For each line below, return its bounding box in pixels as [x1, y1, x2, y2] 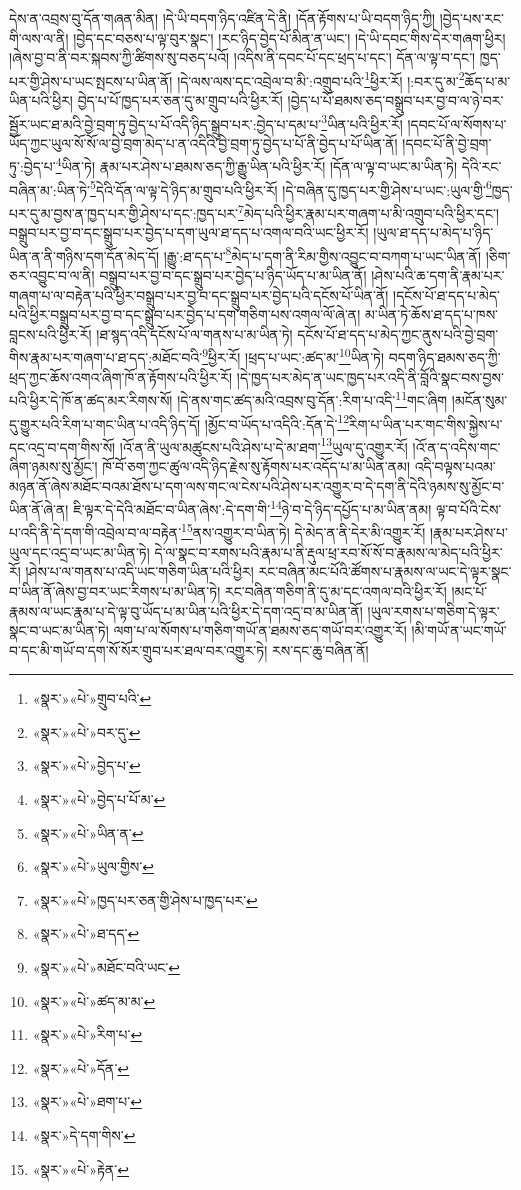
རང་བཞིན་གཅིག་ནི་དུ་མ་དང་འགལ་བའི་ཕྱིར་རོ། [224, 580, 447, 601]
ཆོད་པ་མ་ [464, 70, 511, 91]
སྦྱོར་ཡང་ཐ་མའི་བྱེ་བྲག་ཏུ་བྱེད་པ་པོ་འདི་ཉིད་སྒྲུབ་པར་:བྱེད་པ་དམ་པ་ [9, 113, 322, 134]
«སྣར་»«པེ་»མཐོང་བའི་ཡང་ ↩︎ [32, 957, 180, 978]
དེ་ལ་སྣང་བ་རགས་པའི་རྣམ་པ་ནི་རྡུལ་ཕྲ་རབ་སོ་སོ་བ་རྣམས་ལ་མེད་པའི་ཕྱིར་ [154, 541, 503, 562]
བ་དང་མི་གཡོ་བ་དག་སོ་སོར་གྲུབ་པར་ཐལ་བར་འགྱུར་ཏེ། [9, 639, 268, 660]
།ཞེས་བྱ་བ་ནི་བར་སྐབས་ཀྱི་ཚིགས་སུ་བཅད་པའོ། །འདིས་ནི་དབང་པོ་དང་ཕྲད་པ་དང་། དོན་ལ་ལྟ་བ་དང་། [9, 47, 476, 68]
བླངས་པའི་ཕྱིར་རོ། [9, 323, 92, 344]
